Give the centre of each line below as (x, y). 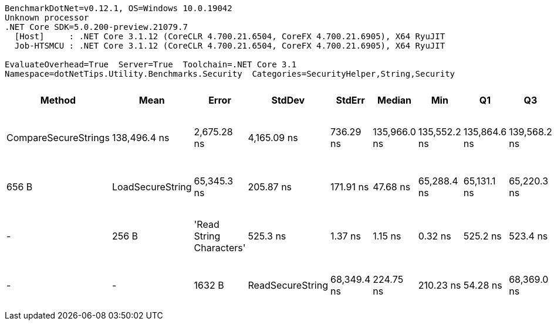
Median (394, 100)
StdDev (288, 100)
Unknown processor (47, 18)
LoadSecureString (152, 187)
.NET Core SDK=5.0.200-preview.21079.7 (96, 27)
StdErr (350, 100)
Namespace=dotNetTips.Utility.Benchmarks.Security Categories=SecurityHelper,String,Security (230, 74)
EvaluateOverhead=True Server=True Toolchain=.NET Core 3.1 (151, 64)
